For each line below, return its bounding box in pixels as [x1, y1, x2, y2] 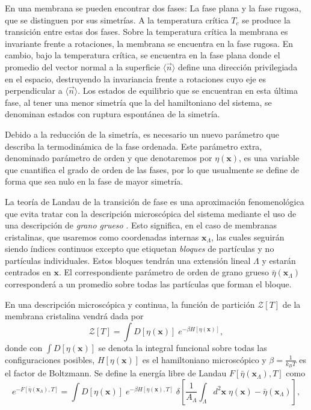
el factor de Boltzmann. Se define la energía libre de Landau [5, 367, 227, 379]
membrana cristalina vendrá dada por [5, 310, 144, 322]
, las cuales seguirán [211, 230, 285, 243]
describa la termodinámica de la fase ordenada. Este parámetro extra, [5, 139, 262, 152]
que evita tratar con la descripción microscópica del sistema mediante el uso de [5, 207, 297, 219]
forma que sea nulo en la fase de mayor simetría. [5, 175, 183, 188]
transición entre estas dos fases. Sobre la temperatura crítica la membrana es [5, 25, 288, 38]
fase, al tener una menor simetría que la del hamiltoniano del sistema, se [5, 96, 272, 108]
